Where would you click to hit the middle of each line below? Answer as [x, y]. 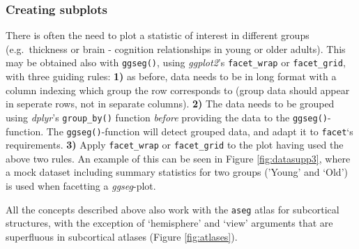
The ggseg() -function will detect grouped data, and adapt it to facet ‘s [200, 131]
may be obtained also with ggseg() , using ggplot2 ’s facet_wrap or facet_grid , [176, 62]
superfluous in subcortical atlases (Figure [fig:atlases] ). [122, 236]
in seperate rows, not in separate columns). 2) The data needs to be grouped [170, 104]
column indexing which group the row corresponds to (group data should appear [178, 90]
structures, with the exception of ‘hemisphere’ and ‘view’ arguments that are [169, 223]
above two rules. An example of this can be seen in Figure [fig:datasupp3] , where [178, 158]
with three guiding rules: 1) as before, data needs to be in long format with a [171, 76]
